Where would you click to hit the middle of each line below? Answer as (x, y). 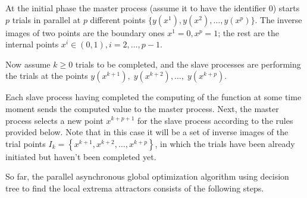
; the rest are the (248, 32)
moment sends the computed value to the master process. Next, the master (142, 108)
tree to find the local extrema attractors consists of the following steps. (135, 188)
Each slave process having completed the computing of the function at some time (153, 97)
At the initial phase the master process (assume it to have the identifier (136, 8)
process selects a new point (54, 120)
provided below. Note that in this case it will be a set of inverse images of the (147, 132)
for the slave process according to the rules (215, 120)
